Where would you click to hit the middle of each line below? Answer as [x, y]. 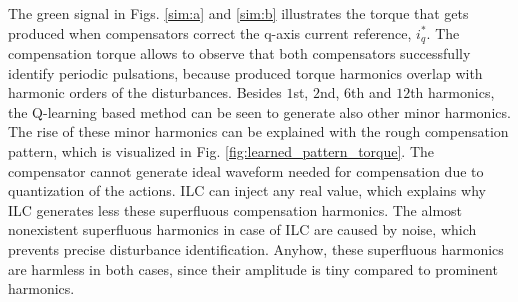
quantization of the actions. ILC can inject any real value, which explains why [247, 190]
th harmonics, [452, 92]
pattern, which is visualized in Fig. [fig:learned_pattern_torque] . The [221, 151]
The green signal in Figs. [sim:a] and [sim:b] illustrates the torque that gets [238, 13]
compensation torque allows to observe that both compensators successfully [239, 53]
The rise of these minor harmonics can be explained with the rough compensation [258, 131]
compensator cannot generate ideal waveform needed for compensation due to [246, 170]
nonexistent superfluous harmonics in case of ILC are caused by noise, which [242, 229]
